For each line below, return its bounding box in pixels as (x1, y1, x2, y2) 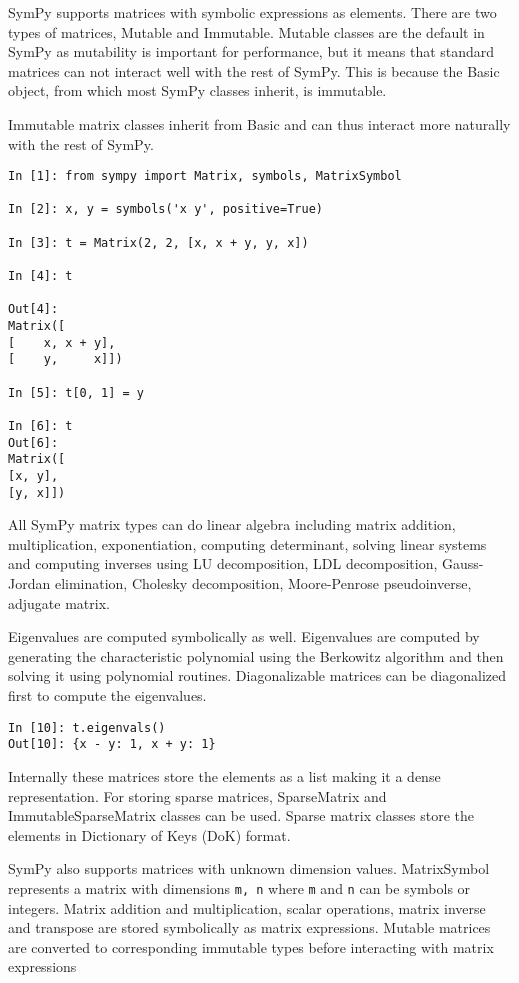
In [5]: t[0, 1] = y (8, 385, 145, 400)
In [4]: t (8, 269, 73, 284)
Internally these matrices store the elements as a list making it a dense (8, 765, 441, 786)
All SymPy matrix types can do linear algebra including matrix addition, (8, 514, 456, 535)
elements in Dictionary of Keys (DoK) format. (8, 824, 291, 845)
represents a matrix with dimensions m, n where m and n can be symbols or (8, 877, 471, 898)
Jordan (8, 573, 51, 594)
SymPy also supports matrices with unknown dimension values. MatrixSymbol (8, 858, 490, 879)
